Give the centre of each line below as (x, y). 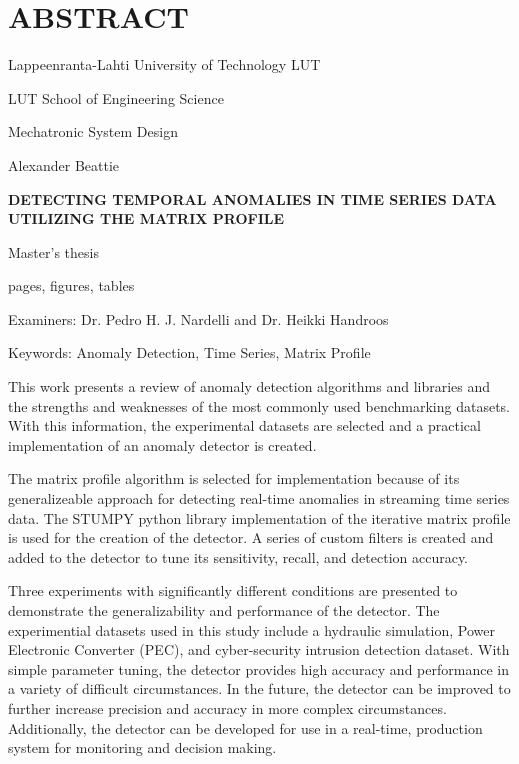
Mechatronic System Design (93, 131)
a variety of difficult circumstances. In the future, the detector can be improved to (259, 688)
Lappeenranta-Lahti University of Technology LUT (164, 64)
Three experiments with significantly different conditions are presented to (233, 590)
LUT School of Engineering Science (116, 97)
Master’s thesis (53, 251)
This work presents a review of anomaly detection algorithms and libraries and (249, 386)
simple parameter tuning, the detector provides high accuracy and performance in (258, 668)
